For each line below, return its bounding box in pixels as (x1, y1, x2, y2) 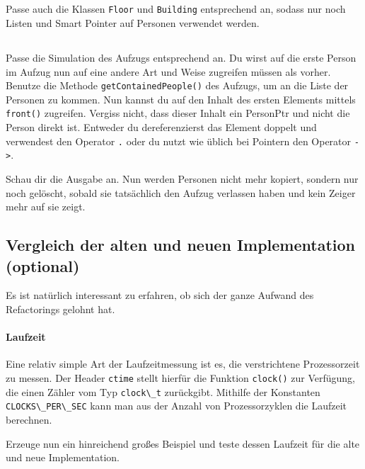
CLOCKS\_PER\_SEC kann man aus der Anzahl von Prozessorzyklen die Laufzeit (6, 398, 347, 413)
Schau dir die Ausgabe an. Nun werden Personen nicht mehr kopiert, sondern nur (6, 171, 359, 186)
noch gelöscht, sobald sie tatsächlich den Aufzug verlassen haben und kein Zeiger (6, 185, 356, 200)
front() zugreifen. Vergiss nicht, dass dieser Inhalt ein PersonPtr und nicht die (6, 106, 350, 120)
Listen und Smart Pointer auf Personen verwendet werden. (6, 16, 260, 30)
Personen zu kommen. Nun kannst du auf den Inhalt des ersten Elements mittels (6, 91, 356, 106)
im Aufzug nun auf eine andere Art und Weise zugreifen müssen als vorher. (6, 64, 331, 79)
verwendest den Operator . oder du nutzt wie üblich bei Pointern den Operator (6, 133, 352, 148)
